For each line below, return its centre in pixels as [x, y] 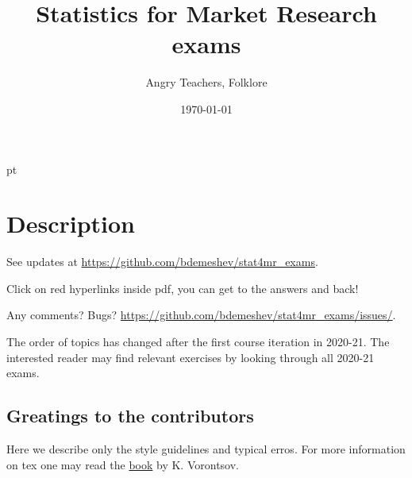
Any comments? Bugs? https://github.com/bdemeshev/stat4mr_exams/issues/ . [201, 315]
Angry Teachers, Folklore [206, 82]
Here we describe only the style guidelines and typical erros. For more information [206, 448]
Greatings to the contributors [130, 416]
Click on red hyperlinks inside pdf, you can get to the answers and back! [183, 288]
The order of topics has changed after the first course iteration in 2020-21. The [198, 341]
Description [71, 224]
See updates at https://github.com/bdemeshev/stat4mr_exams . [162, 262]
